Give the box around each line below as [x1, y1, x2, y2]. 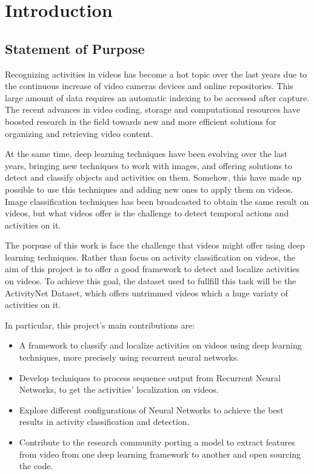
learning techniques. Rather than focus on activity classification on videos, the [5, 250, 296, 263]
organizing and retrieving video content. [5, 127, 153, 139]
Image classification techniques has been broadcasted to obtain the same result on [5, 195, 309, 207]
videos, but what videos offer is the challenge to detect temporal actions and [5, 207, 289, 219]
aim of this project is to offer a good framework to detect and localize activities [5, 262, 300, 275]
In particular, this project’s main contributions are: [5, 318, 195, 331]
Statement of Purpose [5, 39, 145, 58]
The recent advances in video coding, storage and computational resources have [5, 103, 300, 116]
